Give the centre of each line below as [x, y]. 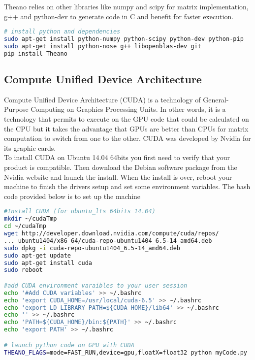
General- [216, 99]
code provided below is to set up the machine [72, 196]
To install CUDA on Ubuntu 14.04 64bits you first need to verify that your [117, 157]
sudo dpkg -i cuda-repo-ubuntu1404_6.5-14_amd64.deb [92, 248]
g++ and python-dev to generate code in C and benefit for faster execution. [119, 16]
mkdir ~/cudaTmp [31, 219]
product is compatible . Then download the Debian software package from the [121, 167]
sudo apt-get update [38, 255]
